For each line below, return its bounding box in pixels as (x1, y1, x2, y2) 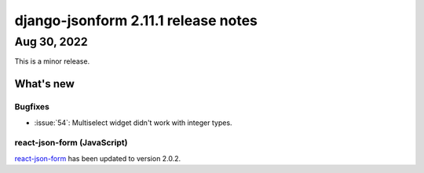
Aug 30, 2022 (14, 35, 88, 49)
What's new (14, 77, 75, 90)
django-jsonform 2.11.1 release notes (14, 12, 258, 29)
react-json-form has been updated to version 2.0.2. (14, 153, 181, 163)
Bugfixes (14, 101, 50, 112)
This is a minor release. (14, 57, 90, 66)
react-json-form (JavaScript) (14, 138, 128, 149)
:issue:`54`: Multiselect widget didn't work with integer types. (34, 118, 232, 127)
